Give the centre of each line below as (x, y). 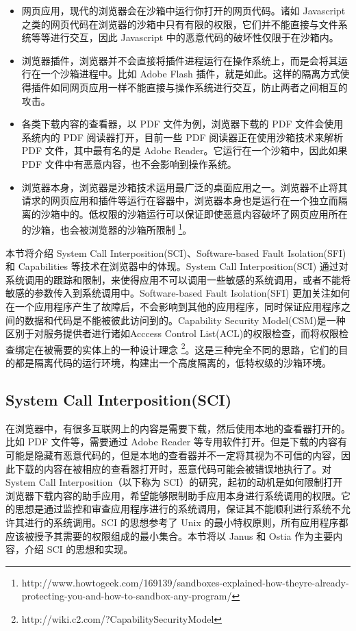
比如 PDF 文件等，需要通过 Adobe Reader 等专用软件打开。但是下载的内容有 (176, 442)
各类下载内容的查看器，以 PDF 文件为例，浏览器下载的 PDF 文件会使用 (182, 124)
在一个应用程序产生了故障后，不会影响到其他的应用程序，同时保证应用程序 (173, 306)
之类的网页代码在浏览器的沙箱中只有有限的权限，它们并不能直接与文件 (180, 24)
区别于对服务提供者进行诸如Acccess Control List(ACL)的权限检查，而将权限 (173, 333)
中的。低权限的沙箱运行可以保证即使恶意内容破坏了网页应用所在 (204, 213)
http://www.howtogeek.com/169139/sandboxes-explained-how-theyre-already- (185, 582)
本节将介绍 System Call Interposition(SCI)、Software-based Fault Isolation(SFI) (176, 252)
